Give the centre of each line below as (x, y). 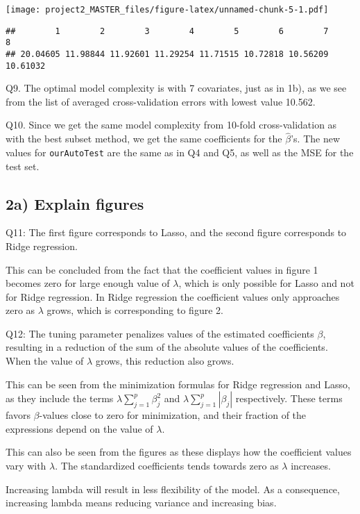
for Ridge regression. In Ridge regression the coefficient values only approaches (173, 296)
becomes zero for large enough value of (88, 283)
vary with (26, 466)
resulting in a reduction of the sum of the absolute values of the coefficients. (167, 347)
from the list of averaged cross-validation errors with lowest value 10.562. (161, 101)
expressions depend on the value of (79, 428)
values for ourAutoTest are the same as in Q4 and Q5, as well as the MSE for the (180, 152)
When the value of (45, 361)
